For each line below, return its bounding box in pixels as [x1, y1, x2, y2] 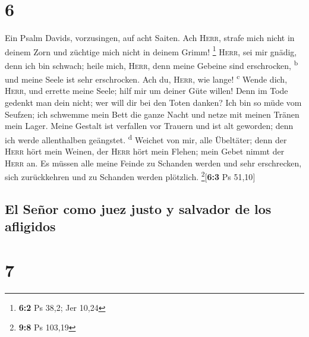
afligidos [5, 217, 56, 235]
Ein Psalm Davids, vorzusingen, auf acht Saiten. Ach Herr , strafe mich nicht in [5, 32, 295, 44]
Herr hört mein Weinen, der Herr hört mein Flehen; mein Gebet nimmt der [5, 145, 285, 158]
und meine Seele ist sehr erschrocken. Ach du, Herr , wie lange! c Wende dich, [5, 71, 288, 85]
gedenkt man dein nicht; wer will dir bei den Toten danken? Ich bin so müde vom [5, 96, 302, 109]
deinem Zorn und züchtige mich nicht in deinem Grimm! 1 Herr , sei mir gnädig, [5, 43, 297, 58]
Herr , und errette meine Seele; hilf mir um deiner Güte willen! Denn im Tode [5, 84, 288, 97]
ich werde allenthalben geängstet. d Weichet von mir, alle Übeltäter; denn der [5, 131, 287, 146]
